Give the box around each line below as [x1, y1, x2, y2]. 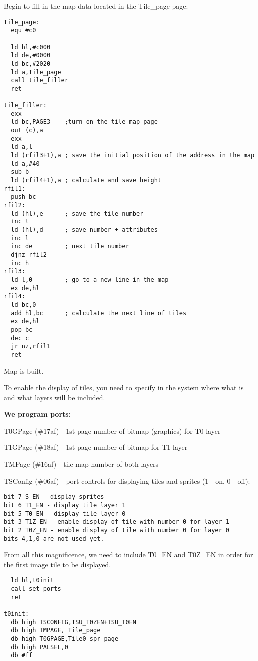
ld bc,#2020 [11, 60, 51, 67]
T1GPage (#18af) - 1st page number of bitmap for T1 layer [4, 442, 188, 452]
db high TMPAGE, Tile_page [11, 627, 101, 634]
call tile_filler [11, 77, 68, 84]
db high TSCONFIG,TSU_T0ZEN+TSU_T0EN [11, 618, 136, 626]
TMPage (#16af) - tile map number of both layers [4, 459, 159, 469]
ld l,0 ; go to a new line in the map [11, 276, 169, 283]
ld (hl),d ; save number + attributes [11, 226, 158, 233]
